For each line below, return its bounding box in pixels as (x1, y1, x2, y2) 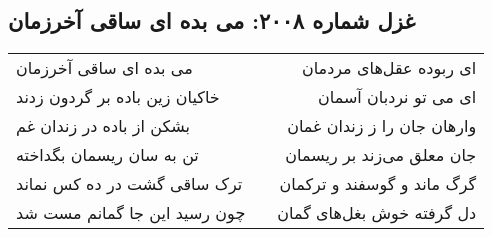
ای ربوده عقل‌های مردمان (301, 56, 477, 80)
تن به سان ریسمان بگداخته (16, 143, 199, 167)
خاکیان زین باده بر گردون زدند (16, 85, 220, 109)
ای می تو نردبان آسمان (318, 85, 477, 109)
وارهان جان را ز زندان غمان (287, 114, 477, 138)
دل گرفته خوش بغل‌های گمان (277, 201, 477, 225)
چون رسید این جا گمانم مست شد (16, 201, 246, 225)
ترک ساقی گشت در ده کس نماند (16, 172, 243, 196)
